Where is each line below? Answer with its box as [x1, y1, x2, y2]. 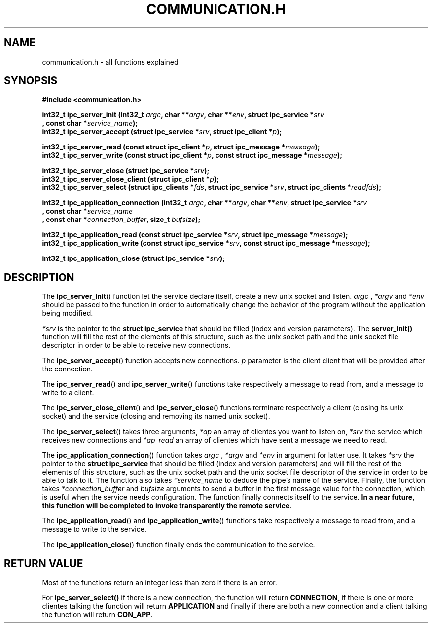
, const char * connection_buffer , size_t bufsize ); [42, 215, 201, 224]
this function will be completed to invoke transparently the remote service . [42, 501, 292, 510]
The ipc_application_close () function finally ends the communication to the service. [42, 540, 315, 549]
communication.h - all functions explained [42, 57, 179, 66]
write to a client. [42, 388, 94, 397]
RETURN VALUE [4, 557, 83, 570]
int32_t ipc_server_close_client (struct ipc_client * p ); [42, 175, 219, 184]
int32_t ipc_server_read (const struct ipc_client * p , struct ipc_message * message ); [42, 143, 320, 151]
